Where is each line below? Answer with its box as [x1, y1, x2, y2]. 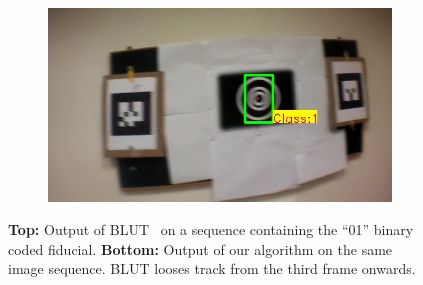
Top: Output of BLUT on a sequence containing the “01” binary [8, 219, 414, 240]
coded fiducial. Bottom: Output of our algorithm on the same [8, 238, 393, 259]
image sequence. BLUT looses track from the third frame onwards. [8, 258, 416, 279]
